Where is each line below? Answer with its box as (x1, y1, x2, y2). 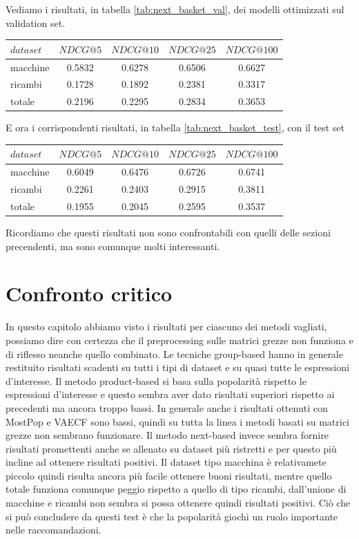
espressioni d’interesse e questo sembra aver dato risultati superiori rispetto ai (6, 387, 335, 401)
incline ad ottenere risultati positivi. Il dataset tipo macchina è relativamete (6, 455, 327, 469)
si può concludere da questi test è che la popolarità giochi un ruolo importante (6, 509, 338, 523)
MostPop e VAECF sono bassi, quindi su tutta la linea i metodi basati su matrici (6, 414, 349, 428)
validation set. (6, 15, 66, 30)
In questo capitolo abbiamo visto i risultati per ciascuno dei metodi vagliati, (6, 319, 327, 334)
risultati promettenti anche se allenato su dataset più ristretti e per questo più (6, 441, 337, 455)
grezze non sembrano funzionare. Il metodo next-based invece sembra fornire (6, 428, 329, 442)
